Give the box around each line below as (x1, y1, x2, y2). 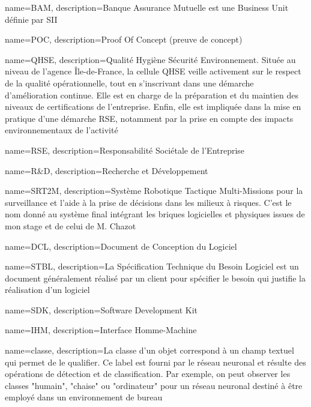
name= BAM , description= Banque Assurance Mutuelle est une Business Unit (5, 1, 289, 13)
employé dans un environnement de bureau (5, 391, 163, 403)
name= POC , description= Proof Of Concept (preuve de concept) (5, 33, 243, 46)
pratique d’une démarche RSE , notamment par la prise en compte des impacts (5, 112, 294, 124)
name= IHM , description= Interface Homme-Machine (5, 324, 197, 336)
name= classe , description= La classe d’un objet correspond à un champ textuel (5, 344, 294, 357)
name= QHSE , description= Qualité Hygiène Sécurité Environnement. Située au (5, 53, 296, 65)
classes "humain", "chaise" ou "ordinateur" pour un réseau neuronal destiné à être (5, 379, 303, 391)
